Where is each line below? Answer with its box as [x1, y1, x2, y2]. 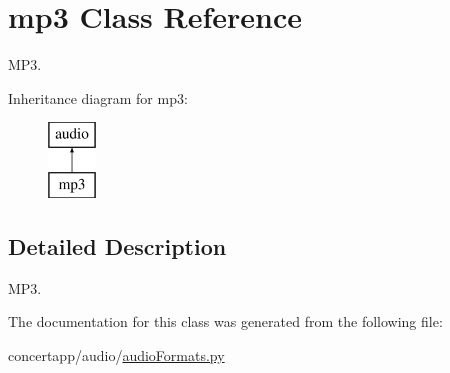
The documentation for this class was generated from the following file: [8, 311, 443, 332]
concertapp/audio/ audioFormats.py [8, 344, 225, 365]
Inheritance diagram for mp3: [8, 87, 188, 108]
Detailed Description [8, 230, 227, 261]
